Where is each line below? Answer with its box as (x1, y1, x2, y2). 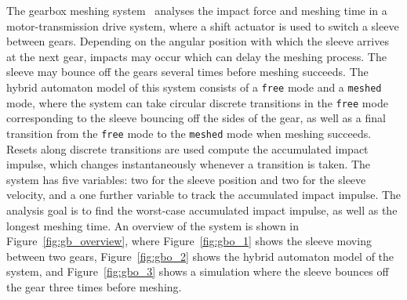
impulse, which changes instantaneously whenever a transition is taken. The (6, 156, 371, 172)
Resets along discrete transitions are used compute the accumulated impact (6, 140, 369, 157)
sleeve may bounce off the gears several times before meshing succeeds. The (6, 63, 369, 80)
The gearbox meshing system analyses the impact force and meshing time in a (6, 2, 387, 18)
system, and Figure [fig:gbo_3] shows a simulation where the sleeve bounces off (6, 263, 389, 280)
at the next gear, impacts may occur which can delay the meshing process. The (6, 48, 387, 64)
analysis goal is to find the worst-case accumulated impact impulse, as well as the (6, 201, 398, 218)
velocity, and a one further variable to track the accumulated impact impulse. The (6, 186, 402, 203)
